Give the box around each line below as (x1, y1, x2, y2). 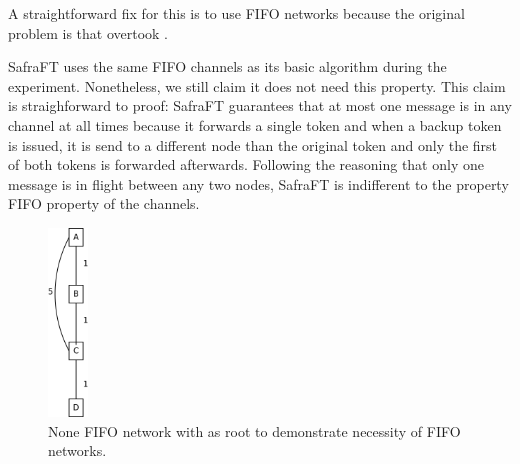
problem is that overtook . (8, 22, 168, 43)
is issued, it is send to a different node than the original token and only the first (8, 134, 498, 155)
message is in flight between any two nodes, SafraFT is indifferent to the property (8, 173, 509, 194)
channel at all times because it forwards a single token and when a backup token (8, 114, 502, 135)
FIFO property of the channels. (8, 193, 200, 214)
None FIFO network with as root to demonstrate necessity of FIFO (48, 420, 461, 441)
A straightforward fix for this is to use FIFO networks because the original (8, 3, 465, 23)
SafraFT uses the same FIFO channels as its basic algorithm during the (8, 56, 447, 77)
